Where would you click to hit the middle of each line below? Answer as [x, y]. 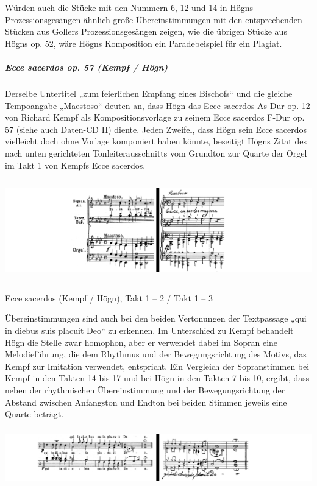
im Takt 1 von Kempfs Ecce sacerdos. [75, 165]
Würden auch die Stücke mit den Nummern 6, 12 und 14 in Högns [129, 7]
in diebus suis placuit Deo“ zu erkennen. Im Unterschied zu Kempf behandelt [149, 330]
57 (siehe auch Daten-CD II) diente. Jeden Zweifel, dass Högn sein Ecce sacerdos [156, 129]
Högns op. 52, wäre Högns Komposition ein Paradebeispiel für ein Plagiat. [144, 43]
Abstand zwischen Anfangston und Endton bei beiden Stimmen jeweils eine [146, 402]
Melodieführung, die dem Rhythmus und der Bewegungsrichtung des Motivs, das [156, 354]
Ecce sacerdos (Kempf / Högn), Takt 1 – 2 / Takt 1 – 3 [109, 298]
